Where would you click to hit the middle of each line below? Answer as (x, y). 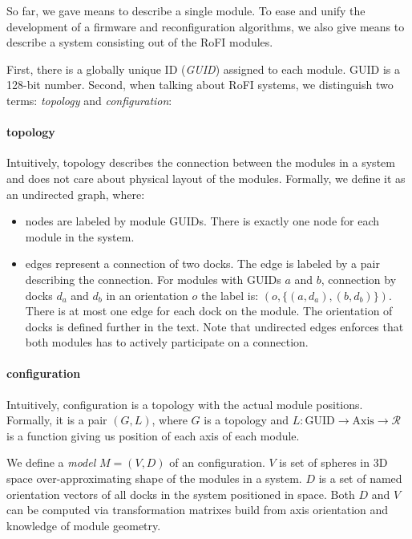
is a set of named (360, 478)
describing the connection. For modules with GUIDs (153, 279)
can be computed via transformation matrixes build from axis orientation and (198, 510)
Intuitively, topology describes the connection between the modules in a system (201, 162)
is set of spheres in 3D (333, 462)
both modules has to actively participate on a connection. (167, 342)
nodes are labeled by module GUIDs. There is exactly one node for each (202, 221)
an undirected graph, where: (76, 194)
